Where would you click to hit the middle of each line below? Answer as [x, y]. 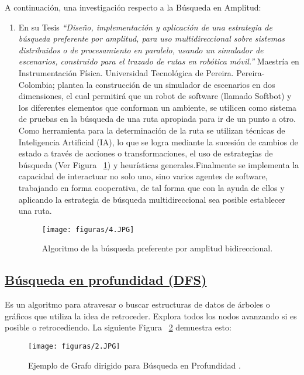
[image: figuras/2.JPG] [74, 346]
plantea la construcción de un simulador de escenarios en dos [166, 84]
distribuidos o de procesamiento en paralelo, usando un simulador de [141, 50]
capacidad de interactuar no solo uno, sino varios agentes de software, [143, 176]
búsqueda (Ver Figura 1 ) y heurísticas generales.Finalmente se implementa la [159, 164]
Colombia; [37, 84]
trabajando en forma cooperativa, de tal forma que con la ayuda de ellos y [151, 187]
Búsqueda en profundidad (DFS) [106, 280]
